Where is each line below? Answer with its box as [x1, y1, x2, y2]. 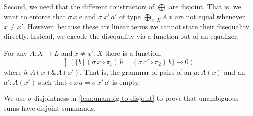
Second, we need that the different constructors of [4, 1, 155, 11]
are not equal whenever [175, 11, 245, 21]
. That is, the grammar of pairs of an [79, 67, 192, 77]
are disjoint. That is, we [169, 1, 241, 11]
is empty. [112, 76, 140, 87]
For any [4, 47, 27, 58]
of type [119, 11, 141, 21]
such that [38, 76, 67, 87]
